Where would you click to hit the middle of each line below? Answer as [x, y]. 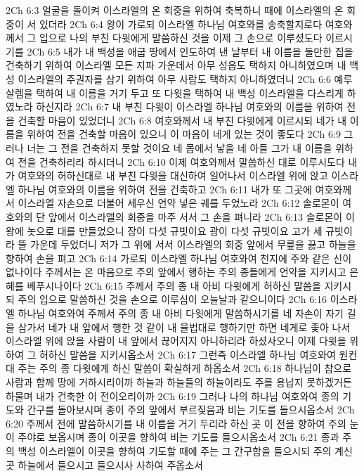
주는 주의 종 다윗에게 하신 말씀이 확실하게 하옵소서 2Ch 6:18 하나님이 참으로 [185, 368]
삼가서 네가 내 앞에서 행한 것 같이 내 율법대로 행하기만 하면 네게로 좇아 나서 [184, 327]
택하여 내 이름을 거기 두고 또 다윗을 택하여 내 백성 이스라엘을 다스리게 [190, 92]
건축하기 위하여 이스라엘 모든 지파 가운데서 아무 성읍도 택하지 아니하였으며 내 [176, 65]
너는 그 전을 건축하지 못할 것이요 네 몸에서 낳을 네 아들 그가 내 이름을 [180, 147]
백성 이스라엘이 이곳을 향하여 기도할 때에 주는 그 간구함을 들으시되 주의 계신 [185, 451]
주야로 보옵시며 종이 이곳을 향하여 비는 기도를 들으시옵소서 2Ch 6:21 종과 [178, 437]
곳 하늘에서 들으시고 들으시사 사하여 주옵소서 [104, 464]
